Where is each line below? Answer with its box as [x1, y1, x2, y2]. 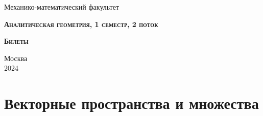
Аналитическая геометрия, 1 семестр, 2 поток [4, 18, 158, 29]
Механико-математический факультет [4, 2, 119, 12]
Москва [4, 52, 28, 63]
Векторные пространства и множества [4, 93, 259, 113]
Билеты [4, 36, 29, 46]
